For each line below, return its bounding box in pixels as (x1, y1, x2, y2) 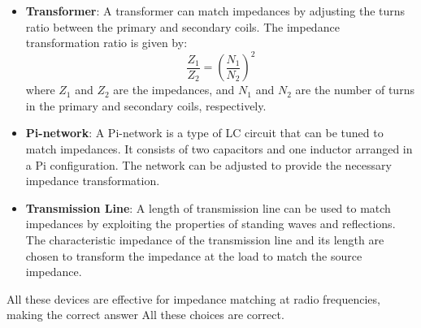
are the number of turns (295, 81, 414, 98)
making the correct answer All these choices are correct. (7, 306, 284, 323)
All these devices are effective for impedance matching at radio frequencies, (7, 290, 380, 307)
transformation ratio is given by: (25, 34, 188, 51)
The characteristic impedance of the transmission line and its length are (25, 231, 384, 248)
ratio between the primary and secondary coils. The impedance (25, 18, 340, 35)
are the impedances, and (113, 81, 235, 98)
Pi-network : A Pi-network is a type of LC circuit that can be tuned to (25, 124, 384, 141)
